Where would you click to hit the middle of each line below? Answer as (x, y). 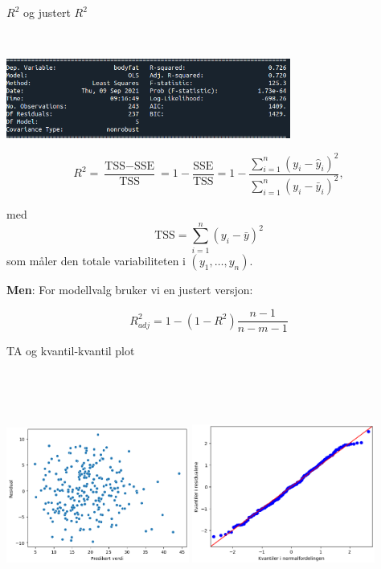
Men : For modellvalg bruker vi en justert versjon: (130, 289)
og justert (47, 12)
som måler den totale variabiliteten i (96, 260)
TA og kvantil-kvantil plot (71, 351)
